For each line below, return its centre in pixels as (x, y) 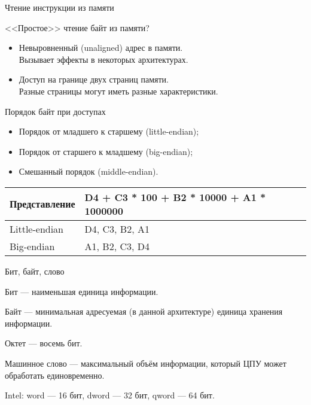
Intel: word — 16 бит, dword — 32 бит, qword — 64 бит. (110, 395)
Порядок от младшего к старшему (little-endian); (109, 131)
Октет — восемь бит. (44, 343)
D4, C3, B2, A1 (117, 229)
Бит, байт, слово (35, 271)
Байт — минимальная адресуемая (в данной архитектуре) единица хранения (144, 311)
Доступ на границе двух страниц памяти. (94, 79)
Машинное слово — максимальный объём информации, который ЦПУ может (146, 363)
